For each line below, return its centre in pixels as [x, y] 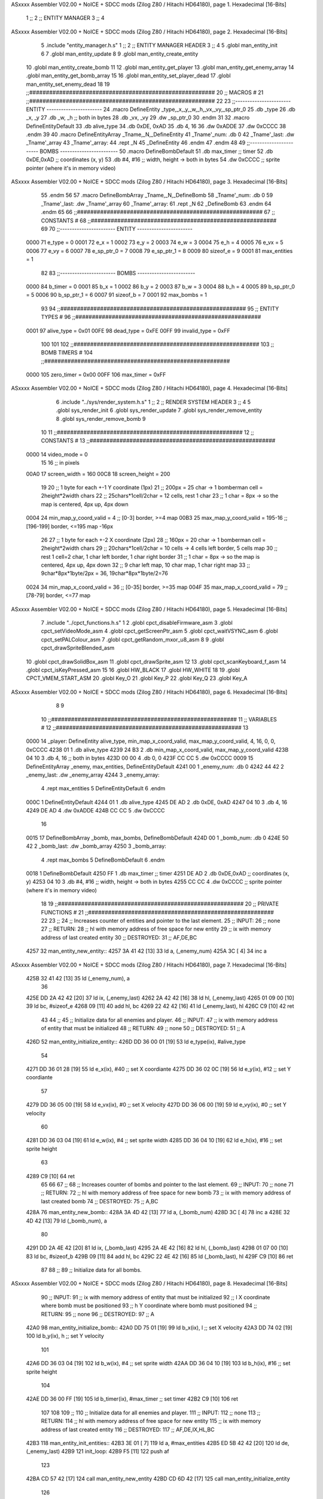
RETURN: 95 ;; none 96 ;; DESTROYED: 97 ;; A [98, 1314]
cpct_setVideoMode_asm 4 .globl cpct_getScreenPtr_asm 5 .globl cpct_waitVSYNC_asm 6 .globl [159, 631]
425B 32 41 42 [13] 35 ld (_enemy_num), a [78, 978]
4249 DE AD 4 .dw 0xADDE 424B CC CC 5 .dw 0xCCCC [95, 811]
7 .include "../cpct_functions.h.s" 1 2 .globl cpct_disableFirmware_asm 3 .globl [137, 623]
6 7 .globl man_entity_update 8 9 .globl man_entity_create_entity [120, 53]
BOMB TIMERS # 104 [67, 353]
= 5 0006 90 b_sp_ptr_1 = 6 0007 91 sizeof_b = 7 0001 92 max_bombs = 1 [117, 295]
